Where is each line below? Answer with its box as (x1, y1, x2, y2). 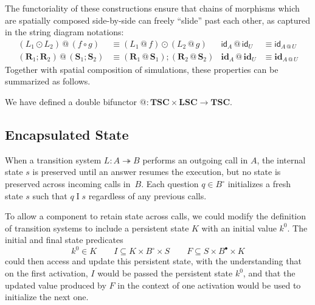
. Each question (141, 177, 199, 190)
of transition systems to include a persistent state (5, 221, 189, 234)
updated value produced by (5, 278, 106, 291)
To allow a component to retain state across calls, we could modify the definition (5, 210, 306, 222)
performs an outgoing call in (142, 153, 248, 166)
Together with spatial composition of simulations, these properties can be (5, 63, 279, 75)
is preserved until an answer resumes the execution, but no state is (32, 165, 281, 178)
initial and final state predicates (5, 233, 123, 246)
